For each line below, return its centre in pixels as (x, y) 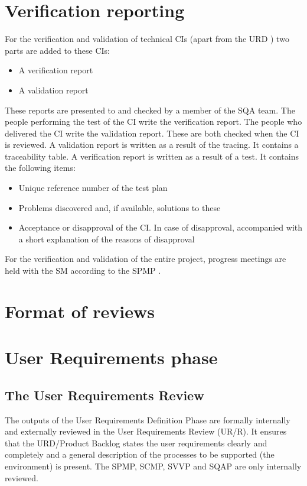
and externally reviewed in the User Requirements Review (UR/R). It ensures (146, 431)
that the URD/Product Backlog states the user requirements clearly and (136, 443)
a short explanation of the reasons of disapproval (107, 239)
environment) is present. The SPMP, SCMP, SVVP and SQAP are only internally (153, 466)
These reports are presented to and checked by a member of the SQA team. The (150, 110)
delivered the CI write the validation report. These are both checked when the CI (152, 133)
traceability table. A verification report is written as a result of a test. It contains (152, 156)
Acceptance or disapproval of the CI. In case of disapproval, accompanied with (161, 227)
